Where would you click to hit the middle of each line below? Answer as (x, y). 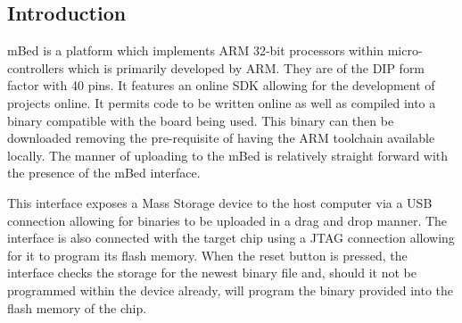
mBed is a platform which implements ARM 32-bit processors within (196, 50)
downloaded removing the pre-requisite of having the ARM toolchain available (221, 138)
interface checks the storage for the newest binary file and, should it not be (212, 273)
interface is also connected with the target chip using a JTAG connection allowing (231, 238)
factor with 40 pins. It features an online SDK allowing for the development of (221, 85)
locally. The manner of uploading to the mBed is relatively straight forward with (228, 155)
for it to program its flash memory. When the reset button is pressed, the (207, 255)
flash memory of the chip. (77, 307)
